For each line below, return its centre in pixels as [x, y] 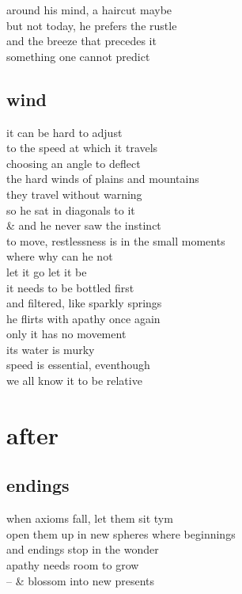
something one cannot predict [78, 56]
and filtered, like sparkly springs [84, 303]
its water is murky [51, 349]
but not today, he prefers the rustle [92, 25]
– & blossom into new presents [80, 580]
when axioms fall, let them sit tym [90, 518]
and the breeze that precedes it [81, 41]
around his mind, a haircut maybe [89, 10]
